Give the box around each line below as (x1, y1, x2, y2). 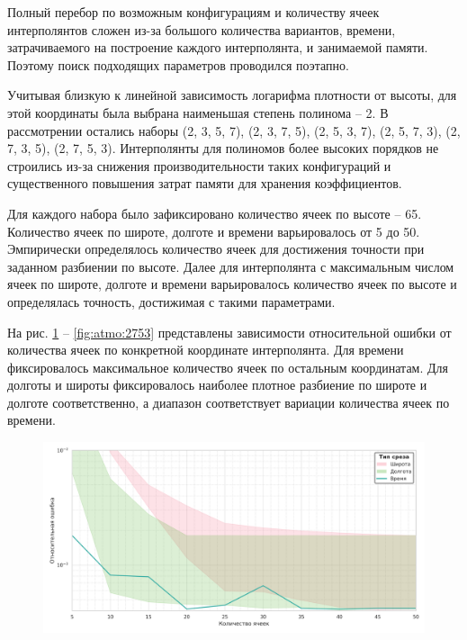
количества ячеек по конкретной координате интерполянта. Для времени (7, 340, 404, 359)
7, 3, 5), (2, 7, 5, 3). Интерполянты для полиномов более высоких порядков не (7, 139, 439, 158)
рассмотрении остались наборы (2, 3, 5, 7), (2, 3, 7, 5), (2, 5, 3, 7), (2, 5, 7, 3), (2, (7, 121, 461, 140)
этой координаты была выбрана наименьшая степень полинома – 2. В (7, 103, 389, 122)
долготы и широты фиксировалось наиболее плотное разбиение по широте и (7, 375, 427, 394)
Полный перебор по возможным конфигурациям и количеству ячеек (7, 3, 380, 21)
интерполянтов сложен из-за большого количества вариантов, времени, (7, 20, 396, 39)
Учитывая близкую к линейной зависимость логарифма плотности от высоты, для (7, 86, 457, 104)
